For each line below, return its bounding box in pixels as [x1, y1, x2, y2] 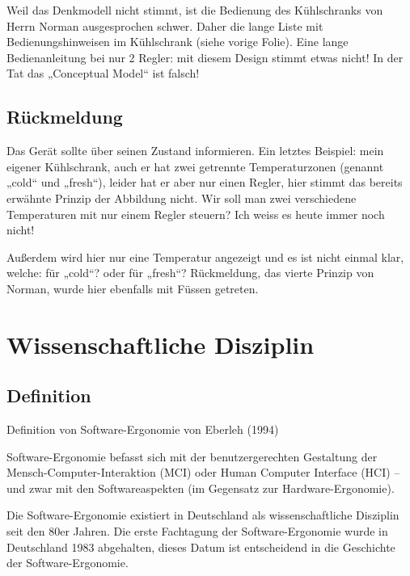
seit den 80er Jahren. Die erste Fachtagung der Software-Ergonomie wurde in [6, 523, 388, 540]
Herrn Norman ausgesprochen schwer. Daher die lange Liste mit [6, 17, 323, 34]
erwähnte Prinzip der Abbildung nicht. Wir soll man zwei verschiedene [6, 189, 357, 206]
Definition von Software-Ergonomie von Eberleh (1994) [6, 421, 279, 438]
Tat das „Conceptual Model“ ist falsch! [6, 65, 200, 82]
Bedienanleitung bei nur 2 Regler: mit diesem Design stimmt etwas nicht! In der [6, 48, 404, 65]
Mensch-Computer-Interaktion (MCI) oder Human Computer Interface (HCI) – [6, 464, 400, 481]
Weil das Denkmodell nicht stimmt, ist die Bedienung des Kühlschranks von [6, 2, 383, 18]
